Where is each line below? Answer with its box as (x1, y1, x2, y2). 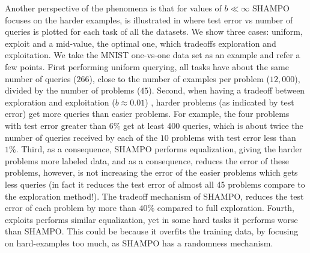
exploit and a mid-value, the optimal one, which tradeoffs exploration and (5, 37, 276, 49)
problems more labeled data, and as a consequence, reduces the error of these (5, 154, 290, 167)
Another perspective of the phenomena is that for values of (5, 2, 222, 14)
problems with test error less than (171, 131, 296, 143)
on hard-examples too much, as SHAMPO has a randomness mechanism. (5, 236, 273, 249)
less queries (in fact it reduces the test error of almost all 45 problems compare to (5, 177, 305, 190)
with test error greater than (5, 119, 107, 131)
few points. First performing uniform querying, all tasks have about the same (5, 60, 289, 73)
